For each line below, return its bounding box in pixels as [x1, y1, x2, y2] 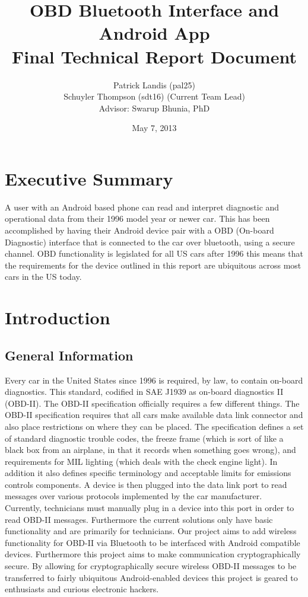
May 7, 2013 [132, 122, 177, 134]
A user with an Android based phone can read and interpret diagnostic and [5, 200, 280, 213]
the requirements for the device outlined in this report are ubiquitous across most [5, 258, 301, 271]
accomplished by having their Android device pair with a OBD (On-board [5, 224, 274, 236]
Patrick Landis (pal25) [113, 78, 195, 91]
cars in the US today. [5, 270, 82, 283]
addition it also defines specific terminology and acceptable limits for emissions [5, 467, 291, 479]
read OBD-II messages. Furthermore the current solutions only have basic [5, 513, 273, 525]
